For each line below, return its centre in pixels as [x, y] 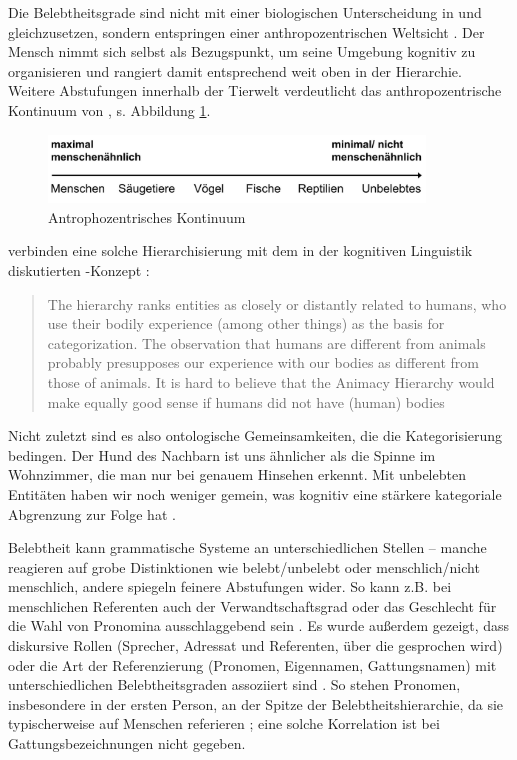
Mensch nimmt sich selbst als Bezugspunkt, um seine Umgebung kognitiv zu [242, 51]
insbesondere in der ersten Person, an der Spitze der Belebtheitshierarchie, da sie [256, 703]
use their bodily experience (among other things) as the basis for [246, 323]
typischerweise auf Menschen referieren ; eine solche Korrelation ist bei [224, 723]
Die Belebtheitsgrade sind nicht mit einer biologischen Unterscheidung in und [245, 12]
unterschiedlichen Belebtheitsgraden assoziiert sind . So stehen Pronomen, [234, 684]
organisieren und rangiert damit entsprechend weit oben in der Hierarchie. [235, 70]
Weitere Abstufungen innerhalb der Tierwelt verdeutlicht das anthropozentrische [255, 90]
